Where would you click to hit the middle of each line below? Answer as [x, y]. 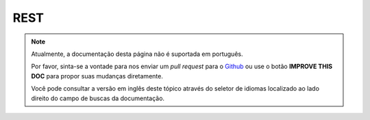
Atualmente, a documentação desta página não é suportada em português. [137, 54]
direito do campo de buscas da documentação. [98, 98]
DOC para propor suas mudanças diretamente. [97, 76]
